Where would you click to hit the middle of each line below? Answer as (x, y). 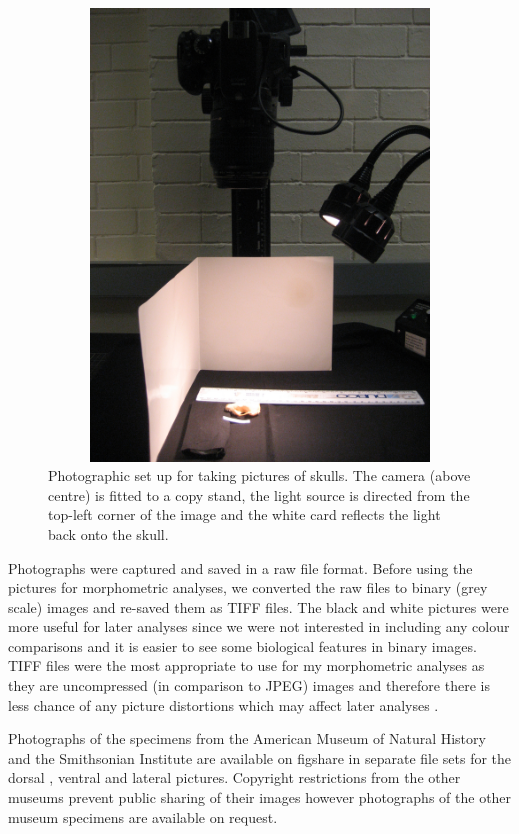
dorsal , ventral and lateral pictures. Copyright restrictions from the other (234, 777)
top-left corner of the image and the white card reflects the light (244, 514)
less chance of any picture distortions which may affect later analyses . (223, 704)
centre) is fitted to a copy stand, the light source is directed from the (259, 494)
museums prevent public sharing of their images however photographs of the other (260, 797)
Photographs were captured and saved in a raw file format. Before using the (240, 567)
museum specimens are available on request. (143, 816)
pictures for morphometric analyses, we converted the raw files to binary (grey (248, 587)
